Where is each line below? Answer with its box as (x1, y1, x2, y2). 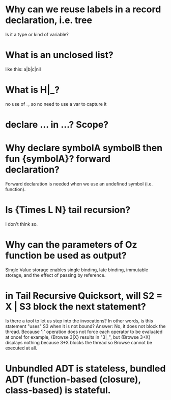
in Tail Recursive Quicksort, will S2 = (5, 290, 163, 301)
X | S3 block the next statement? (5, 301, 146, 312)
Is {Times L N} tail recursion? (5, 204, 131, 216)
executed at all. (5, 345, 37, 351)
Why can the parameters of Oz (5, 239, 137, 251)
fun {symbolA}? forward (5, 153, 111, 164)
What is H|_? (5, 84, 60, 96)
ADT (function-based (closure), (5, 373, 141, 385)
